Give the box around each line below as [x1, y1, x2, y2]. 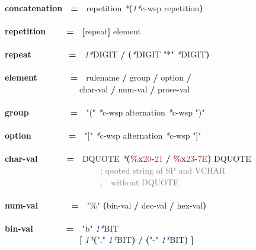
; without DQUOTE [100, 175, 179, 188]
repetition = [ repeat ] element [5, 24, 141, 37]
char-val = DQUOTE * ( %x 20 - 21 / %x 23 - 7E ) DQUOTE [5, 152, 251, 165]
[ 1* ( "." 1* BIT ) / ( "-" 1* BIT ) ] [79, 233, 194, 246]
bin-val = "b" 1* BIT [5, 222, 119, 234]
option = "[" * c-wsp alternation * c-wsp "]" [5, 129, 201, 142]
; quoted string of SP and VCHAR [100, 164, 226, 176]
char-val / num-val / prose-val [79, 82, 190, 95]
